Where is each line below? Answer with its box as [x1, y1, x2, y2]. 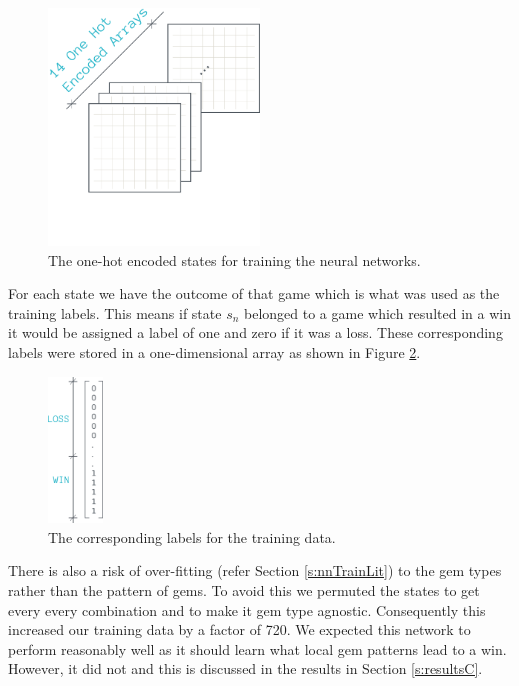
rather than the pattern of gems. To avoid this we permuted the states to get [8, 580, 480, 600]
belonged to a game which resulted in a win [244, 302, 511, 323]
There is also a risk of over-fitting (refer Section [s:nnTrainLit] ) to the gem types [8, 560, 502, 581]
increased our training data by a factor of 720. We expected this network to [8, 619, 471, 640]
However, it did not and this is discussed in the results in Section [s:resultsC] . [8, 658, 483, 679]
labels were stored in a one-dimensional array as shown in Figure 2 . [8, 342, 421, 363]
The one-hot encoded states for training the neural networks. [48, 249, 421, 270]
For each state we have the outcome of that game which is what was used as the [8, 283, 500, 304]
